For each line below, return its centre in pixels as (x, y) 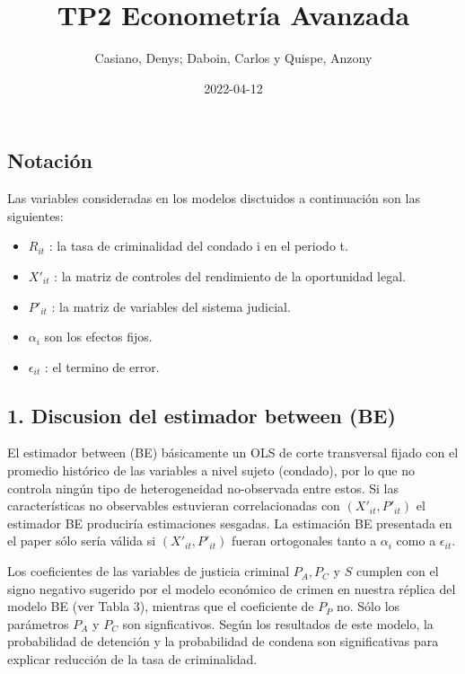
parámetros (38, 623)
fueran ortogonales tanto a (304, 541)
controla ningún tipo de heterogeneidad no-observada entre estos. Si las (203, 488)
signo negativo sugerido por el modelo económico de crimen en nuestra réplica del (232, 588)
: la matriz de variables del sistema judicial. (171, 306)
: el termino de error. (102, 366)
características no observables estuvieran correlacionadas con (174, 505)
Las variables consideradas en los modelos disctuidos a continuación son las (214, 198)
